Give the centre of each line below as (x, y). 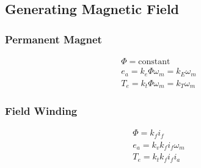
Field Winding (41, 110)
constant (154, 62)
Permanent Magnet (53, 39)
